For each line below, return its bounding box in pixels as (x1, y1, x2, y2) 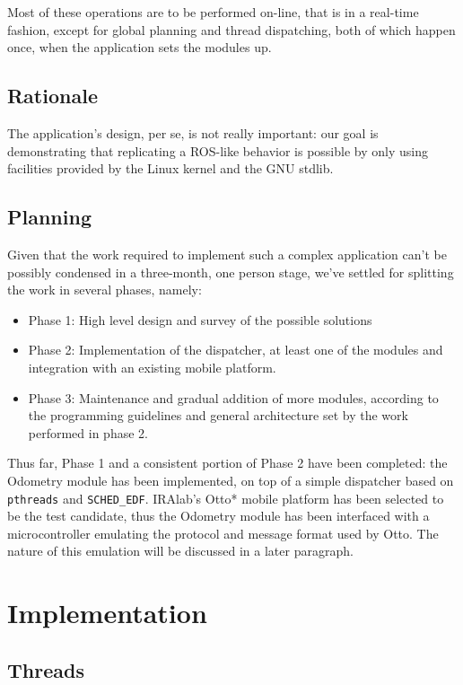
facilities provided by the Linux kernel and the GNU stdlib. (7, 159, 334, 178)
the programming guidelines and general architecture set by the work (28, 406, 408, 425)
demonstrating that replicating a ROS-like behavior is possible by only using (7, 141, 428, 160)
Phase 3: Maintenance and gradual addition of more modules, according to (28, 388, 439, 407)
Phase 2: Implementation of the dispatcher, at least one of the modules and (28, 340, 443, 359)
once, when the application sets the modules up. (7, 38, 272, 57)
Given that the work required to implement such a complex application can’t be (7, 244, 447, 263)
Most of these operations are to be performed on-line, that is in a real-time (7, 3, 419, 21)
